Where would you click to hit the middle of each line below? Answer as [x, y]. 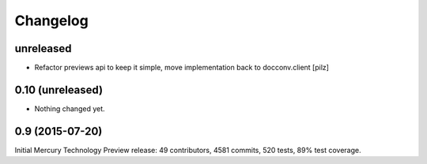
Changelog [51, 20]
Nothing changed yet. [70, 108]
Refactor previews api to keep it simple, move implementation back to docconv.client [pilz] [182, 68]
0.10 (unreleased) [59, 89]
